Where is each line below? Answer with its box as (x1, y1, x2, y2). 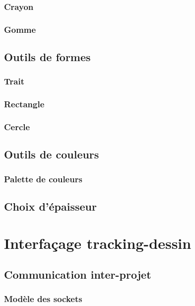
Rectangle (4, 98, 45, 110)
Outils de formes (4, 49, 91, 65)
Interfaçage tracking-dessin (4, 232, 192, 253)
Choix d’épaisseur (4, 199, 97, 214)
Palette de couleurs (4, 172, 82, 185)
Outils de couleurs (4, 147, 99, 162)
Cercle (4, 121, 30, 133)
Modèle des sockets (4, 293, 82, 305)
